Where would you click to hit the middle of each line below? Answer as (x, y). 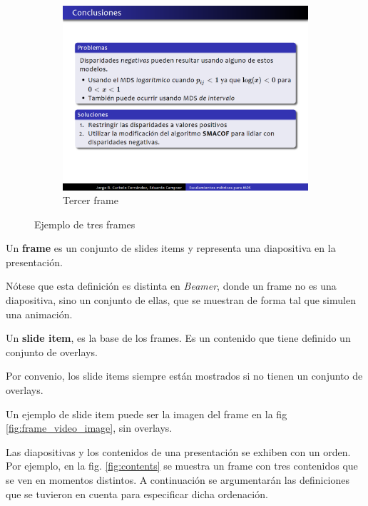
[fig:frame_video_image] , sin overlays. (89, 428)
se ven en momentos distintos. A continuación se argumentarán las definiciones (178, 480)
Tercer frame (91, 200)
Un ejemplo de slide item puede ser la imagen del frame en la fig (147, 414)
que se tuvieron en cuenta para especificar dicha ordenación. (137, 494)
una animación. (39, 314)
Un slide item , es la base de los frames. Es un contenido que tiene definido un (178, 338)
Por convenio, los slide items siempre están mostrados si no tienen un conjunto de (184, 376)
